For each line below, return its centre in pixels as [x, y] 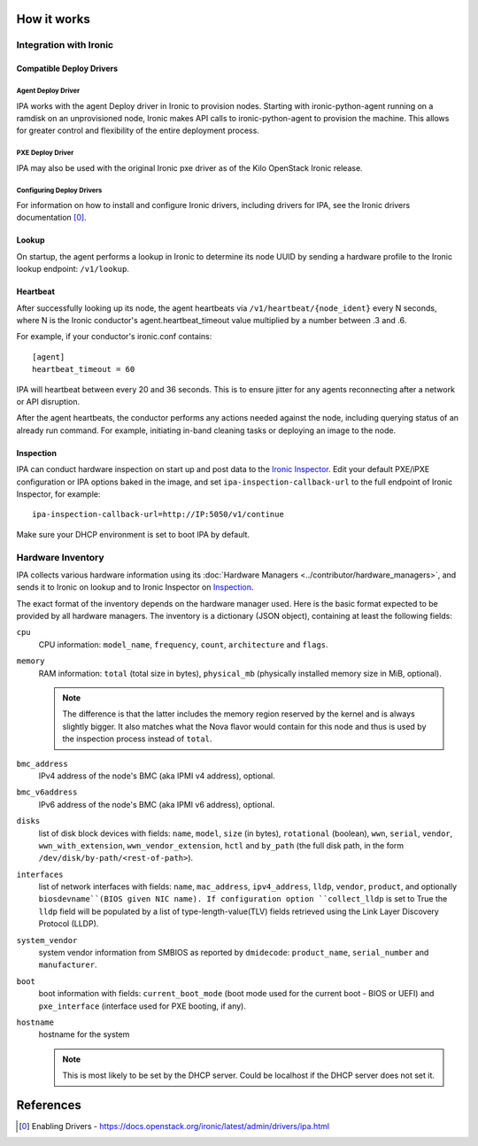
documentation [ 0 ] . [52, 218]
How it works [53, 19]
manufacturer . [68, 964]
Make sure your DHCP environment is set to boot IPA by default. [133, 534]
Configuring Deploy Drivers [59, 190]
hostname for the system [84, 1034]
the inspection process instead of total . [137, 739]
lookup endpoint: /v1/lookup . [73, 269]
